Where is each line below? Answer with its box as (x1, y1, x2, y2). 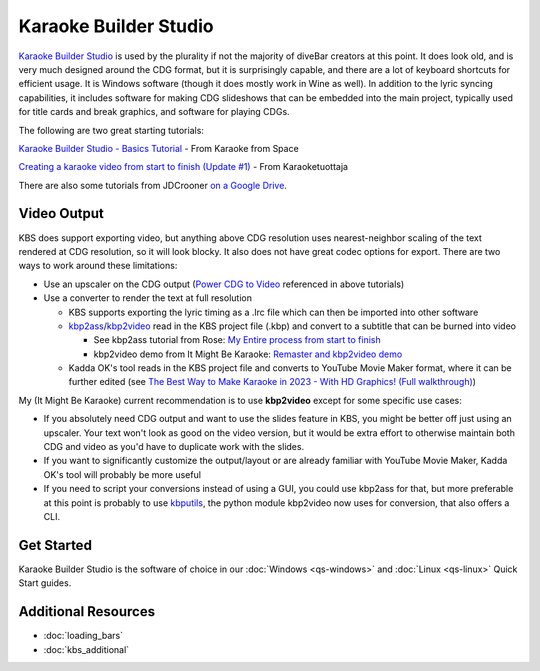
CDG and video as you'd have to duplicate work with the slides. (43, 441, 305, 453)
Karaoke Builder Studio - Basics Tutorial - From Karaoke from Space (18, 142, 299, 154)
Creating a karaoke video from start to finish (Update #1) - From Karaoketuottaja (18, 161, 349, 173)
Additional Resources (18, 603, 155, 620)
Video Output (18, 205, 104, 222)
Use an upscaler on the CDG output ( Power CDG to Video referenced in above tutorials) (43, 278, 405, 290)
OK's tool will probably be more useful (43, 468, 202, 480)
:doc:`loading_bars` (43, 630, 124, 642)
